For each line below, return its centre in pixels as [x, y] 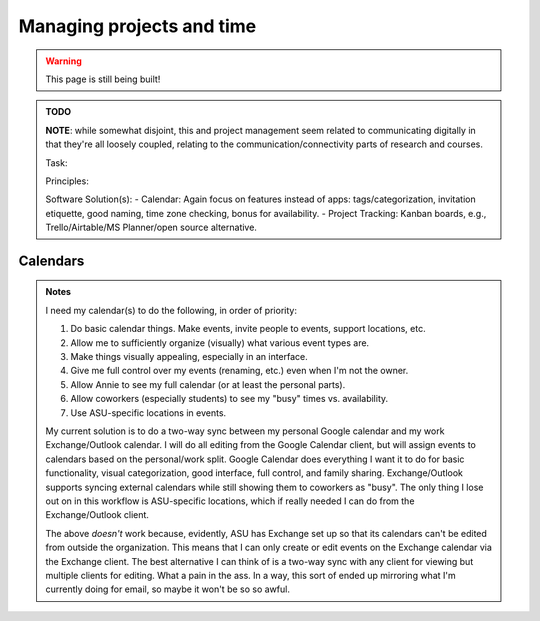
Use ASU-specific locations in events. [148, 412]
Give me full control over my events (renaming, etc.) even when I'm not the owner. [239, 371]
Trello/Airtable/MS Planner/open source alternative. [151, 227]
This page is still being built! [103, 79]
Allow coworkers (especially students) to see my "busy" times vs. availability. [229, 399]
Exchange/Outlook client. [97, 515]
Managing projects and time [137, 26]
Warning [63, 61]
